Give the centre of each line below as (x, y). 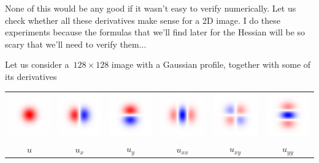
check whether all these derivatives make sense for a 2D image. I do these (143, 20)
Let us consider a (37, 64)
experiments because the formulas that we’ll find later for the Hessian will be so (155, 32)
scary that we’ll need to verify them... (76, 44)
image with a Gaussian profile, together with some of (211, 64)
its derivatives (31, 76)
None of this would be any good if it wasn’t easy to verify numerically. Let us (151, 8)
